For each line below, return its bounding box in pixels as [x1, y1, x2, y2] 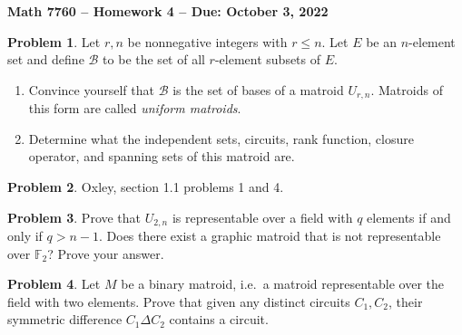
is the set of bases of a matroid [172, 80, 344, 99]
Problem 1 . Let [7, 32, 101, 51]
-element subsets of [214, 50, 321, 69]
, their [388, 292, 423, 311]
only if [7, 226, 43, 245]
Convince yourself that [28, 80, 154, 99]
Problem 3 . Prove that [7, 207, 142, 226]
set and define [7, 50, 84, 69]
